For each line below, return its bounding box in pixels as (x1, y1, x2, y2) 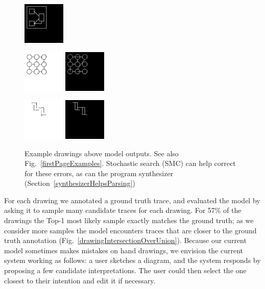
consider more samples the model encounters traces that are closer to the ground (4, 225, 257, 235)
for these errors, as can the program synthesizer (25, 167, 174, 178)
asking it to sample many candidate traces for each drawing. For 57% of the (4, 205, 242, 215)
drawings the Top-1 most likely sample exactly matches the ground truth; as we (4, 215, 254, 226)
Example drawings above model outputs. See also (25, 148, 179, 158)
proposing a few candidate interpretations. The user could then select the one (4, 265, 247, 276)
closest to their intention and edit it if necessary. (4, 275, 156, 285)
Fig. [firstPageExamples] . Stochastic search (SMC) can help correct (25, 158, 236, 168)
